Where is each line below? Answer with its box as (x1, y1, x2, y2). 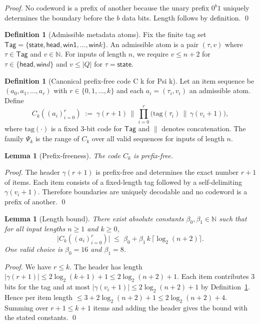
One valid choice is (4, 244, 62, 254)
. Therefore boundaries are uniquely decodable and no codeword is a (37, 186, 247, 197)
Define (4, 95, 24, 105)
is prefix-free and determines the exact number (95, 167, 239, 177)
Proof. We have (4, 261, 51, 271)
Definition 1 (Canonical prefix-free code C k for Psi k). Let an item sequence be (4, 75, 254, 86)
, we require (132, 49, 168, 59)
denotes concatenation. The (161, 123, 246, 134)
